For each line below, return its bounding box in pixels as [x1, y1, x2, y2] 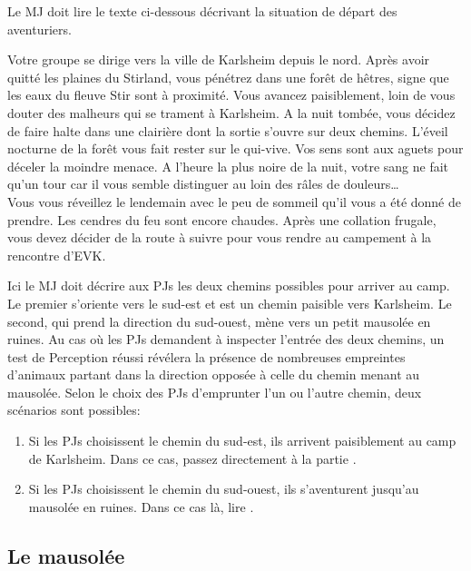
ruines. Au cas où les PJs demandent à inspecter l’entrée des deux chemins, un [7, 330, 445, 349]
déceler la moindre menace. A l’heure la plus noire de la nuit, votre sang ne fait [7, 156, 449, 175]
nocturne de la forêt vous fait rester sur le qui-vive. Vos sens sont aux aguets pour [7, 139, 464, 158]
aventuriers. [7, 19, 72, 38]
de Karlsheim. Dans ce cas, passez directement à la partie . [28, 448, 357, 468]
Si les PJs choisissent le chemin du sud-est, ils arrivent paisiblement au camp [28, 431, 456, 450]
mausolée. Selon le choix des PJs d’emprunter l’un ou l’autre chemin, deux [7, 382, 422, 401]
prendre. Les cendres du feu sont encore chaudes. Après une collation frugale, [7, 210, 437, 229]
